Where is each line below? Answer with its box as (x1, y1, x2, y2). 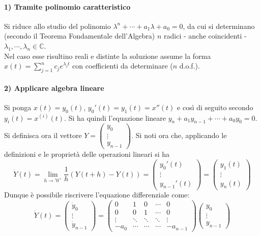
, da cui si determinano (183, 20, 255, 31)
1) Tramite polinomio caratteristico (4, 1, 131, 12)
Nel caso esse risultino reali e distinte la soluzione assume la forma (4, 50, 211, 61)
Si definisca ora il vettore (4, 130, 82, 141)
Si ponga (4, 102, 32, 112)
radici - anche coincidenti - (164, 30, 247, 41)
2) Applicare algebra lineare (4, 82, 104, 93)
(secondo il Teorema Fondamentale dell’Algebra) (4, 30, 155, 41)
